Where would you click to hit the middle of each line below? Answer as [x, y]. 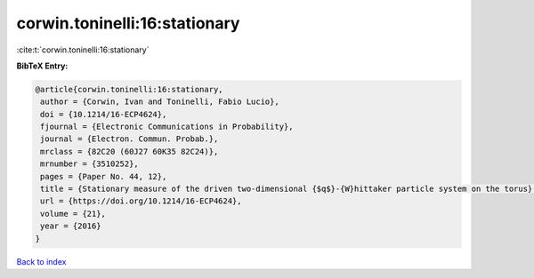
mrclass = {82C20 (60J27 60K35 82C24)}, [129, 151]
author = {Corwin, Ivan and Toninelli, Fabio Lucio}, [160, 102]
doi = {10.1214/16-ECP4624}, [104, 114]
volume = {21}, [73, 214]
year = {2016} [71, 226]
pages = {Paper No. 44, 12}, [104, 176]
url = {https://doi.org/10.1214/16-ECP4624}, [141, 201]
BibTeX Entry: [42, 66]
